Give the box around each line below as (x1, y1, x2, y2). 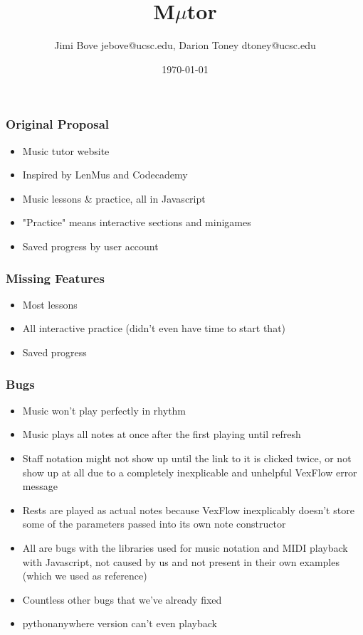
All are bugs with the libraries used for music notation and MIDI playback (22, 540, 348, 555)
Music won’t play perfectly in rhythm (22, 402, 186, 417)
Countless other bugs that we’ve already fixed (22, 592, 222, 607)
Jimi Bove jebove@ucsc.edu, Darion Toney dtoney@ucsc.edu (54, 38, 316, 53)
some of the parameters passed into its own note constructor (22, 516, 286, 531)
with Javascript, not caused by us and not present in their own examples (22, 554, 340, 569)
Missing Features (6, 269, 105, 287)
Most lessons (22, 297, 78, 311)
